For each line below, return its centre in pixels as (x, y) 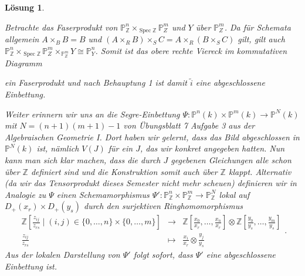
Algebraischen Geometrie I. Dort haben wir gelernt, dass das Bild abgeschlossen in (152, 137)
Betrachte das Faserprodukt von (61, 27)
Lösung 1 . (25, 7)
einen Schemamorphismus (103, 194)
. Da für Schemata (257, 27)
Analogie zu (26, 194)
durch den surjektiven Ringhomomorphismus (163, 206)
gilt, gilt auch (261, 39)
